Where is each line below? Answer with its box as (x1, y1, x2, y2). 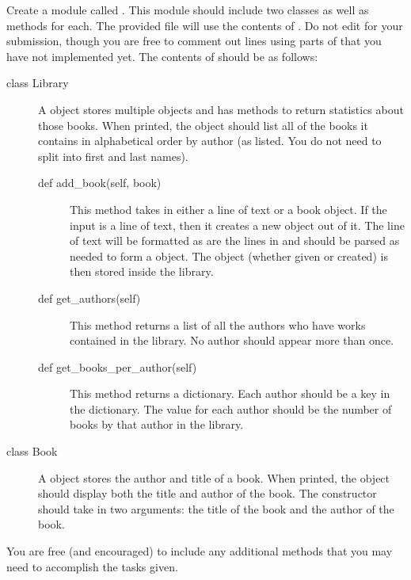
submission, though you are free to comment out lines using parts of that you (6, 32, 382, 49)
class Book (6, 443, 58, 460)
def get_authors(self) (38, 289, 141, 306)
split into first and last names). (38, 147, 188, 164)
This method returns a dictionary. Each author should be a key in (70, 385, 390, 402)
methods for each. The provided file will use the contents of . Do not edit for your (6, 17, 403, 33)
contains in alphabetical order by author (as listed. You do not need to (38, 132, 382, 149)
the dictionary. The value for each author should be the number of (70, 400, 392, 417)
